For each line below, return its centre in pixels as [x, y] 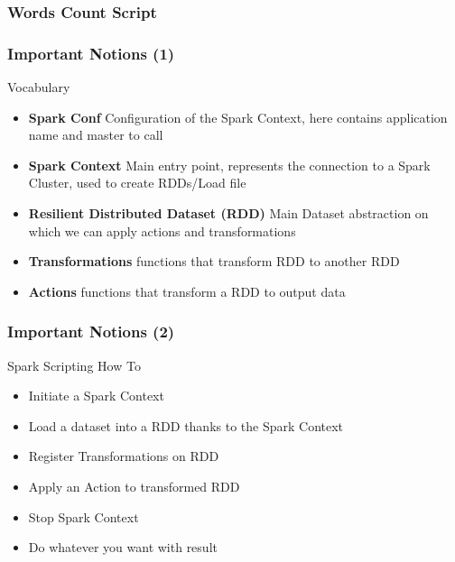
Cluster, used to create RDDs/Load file [137, 183]
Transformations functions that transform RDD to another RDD [214, 261]
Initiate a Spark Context [96, 396]
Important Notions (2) [91, 332]
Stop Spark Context [84, 516]
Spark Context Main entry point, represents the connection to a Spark [229, 165]
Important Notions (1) [91, 53]
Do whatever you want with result [123, 547]
